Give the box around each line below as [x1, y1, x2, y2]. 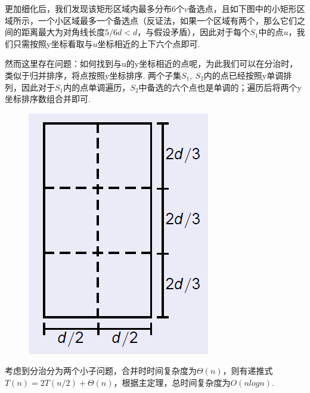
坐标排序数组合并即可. [5, 92, 91, 105]
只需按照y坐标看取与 [13, 37, 93, 49]
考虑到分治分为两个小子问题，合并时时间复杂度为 [5, 364, 197, 377]
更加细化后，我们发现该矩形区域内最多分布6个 [5, 2, 184, 14]
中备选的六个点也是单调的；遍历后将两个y [138, 81, 302, 93]
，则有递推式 [222, 364, 273, 377]
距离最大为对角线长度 [21, 26, 105, 38]
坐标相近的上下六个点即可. [97, 37, 200, 49]
